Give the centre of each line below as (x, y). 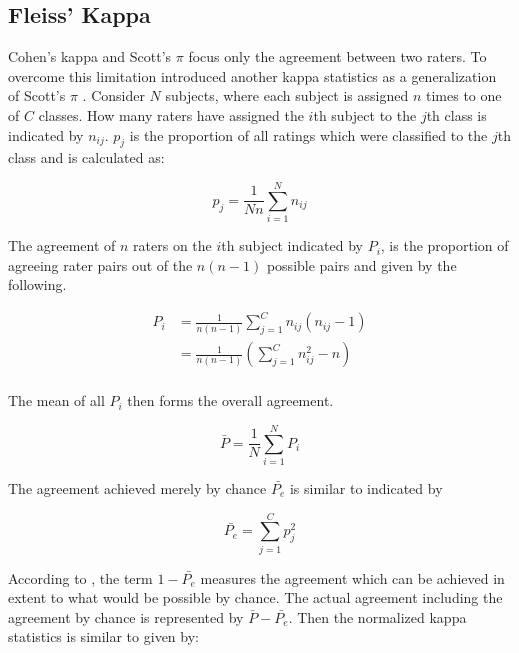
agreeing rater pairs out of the (100, 264)
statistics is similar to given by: (103, 636)
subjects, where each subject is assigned (287, 95)
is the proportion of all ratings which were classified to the (308, 134)
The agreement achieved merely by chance (137, 487)
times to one (463, 95)
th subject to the (365, 114)
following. (37, 284)
